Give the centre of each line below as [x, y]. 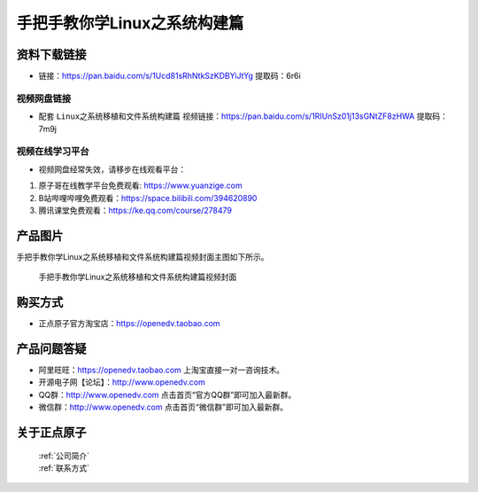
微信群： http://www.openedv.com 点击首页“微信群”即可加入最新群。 [163, 407]
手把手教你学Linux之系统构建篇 [130, 23]
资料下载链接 [51, 55]
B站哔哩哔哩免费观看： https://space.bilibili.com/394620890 [148, 198]
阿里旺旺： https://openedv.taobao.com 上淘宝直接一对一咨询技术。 [162, 370]
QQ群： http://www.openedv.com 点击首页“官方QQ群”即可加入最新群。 [167, 394]
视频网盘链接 [44, 98]
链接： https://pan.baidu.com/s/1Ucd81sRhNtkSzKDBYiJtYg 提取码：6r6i [170, 76]
